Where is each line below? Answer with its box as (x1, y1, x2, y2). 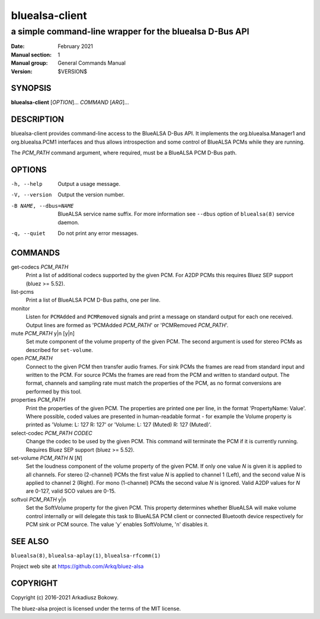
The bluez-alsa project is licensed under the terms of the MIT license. (11, 605, 181, 612)
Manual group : (11, 59, 48, 66)
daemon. (57, 218, 79, 226)
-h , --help (11, 181, 43, 188)
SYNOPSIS (11, 83, 52, 93)
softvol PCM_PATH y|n (11, 496, 66, 503)
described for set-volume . (25, 346, 93, 353)
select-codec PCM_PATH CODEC (11, 429, 93, 436)
